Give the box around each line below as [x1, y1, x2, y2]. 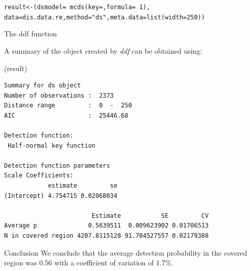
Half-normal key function [8, 142, 95, 149]
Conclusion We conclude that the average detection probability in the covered [4, 247, 247, 258]
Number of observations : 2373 [4, 92, 114, 99]
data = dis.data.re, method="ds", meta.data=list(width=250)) [4, 13, 205, 21]
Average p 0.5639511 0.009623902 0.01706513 [4, 222, 209, 230]
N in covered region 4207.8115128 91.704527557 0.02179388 [4, 232, 209, 239]
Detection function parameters [4, 162, 110, 169]
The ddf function [4, 28, 57, 39]
